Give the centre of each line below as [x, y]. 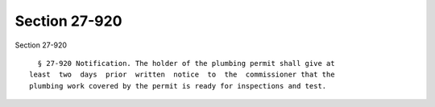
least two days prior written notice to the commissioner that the [182, 75]
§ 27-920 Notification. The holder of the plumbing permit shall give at [186, 63]
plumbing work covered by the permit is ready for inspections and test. [178, 86]
